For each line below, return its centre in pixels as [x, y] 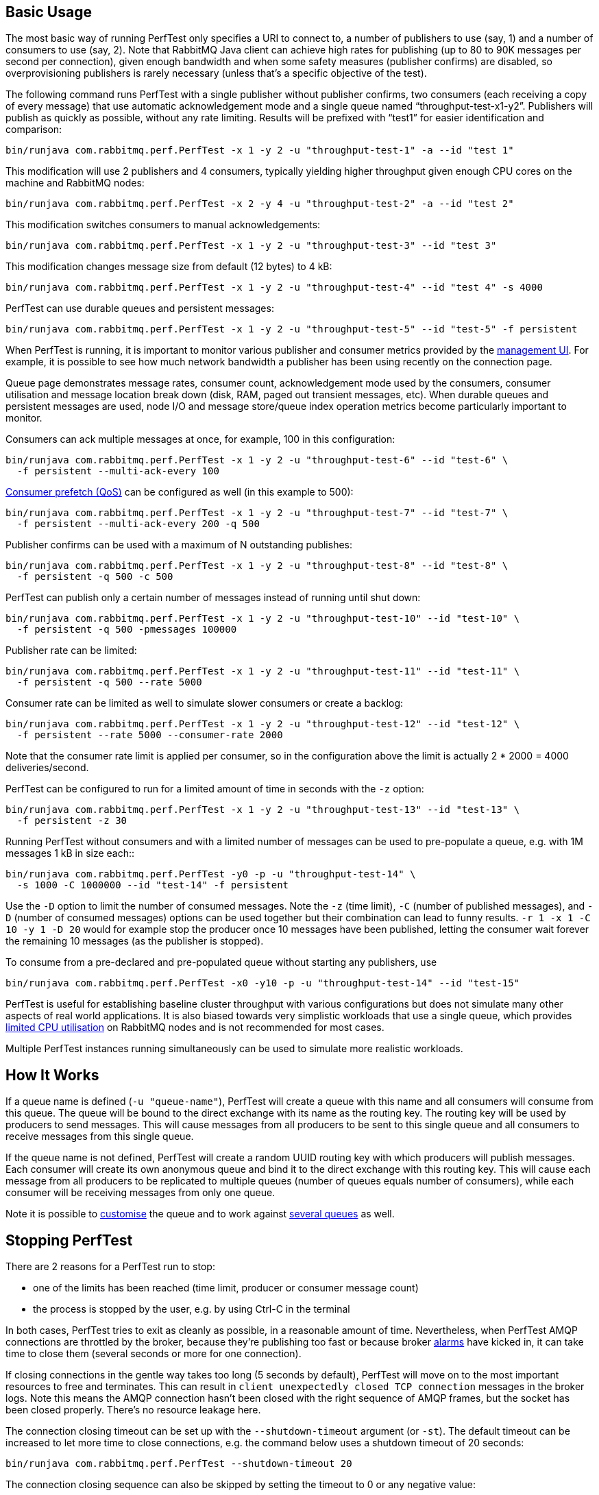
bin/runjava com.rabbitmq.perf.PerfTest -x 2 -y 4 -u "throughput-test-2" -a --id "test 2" [260, 204]
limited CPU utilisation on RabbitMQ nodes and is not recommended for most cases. [195, 1028]
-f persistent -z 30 [72, 821]
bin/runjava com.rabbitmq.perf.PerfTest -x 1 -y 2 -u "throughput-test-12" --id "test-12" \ [263, 724]
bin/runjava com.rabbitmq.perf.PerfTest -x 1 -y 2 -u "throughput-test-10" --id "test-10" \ [263, 619]
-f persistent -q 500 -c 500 [95, 577]
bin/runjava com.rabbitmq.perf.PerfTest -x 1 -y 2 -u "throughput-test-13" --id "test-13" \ [263, 810]
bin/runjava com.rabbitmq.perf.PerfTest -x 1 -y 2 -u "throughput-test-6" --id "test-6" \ [257, 460]
